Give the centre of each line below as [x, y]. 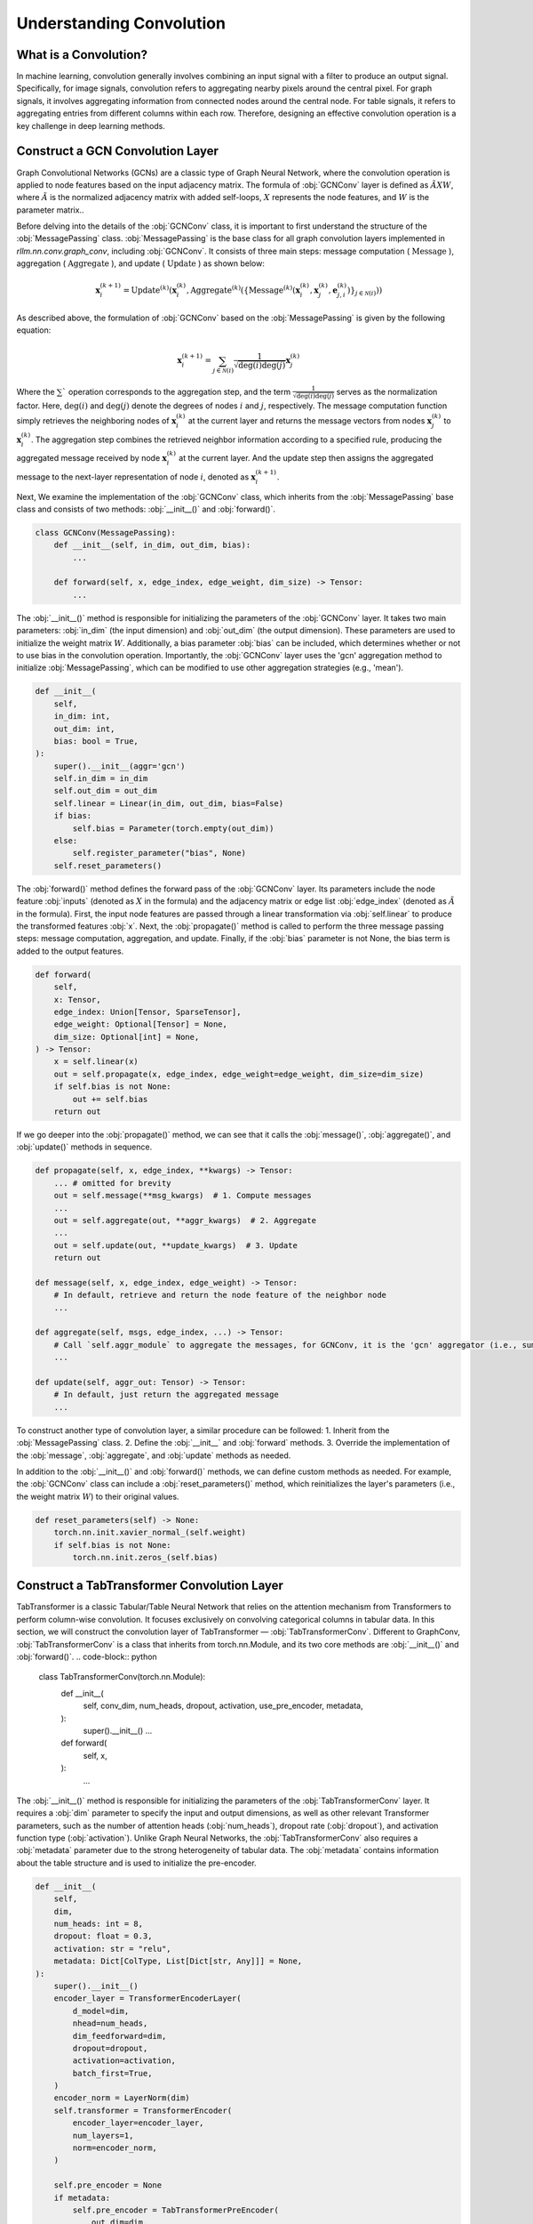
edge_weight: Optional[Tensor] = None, [141, 1024]
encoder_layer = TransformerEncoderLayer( [147, 1998]
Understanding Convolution [121, 23]
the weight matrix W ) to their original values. [98, 1496]
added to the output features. [70, 951]
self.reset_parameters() [108, 866]
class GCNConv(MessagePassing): [106, 532]
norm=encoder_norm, [115, 2148]
